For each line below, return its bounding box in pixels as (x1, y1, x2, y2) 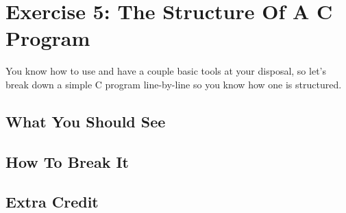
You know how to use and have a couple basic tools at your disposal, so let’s (5, 64, 326, 78)
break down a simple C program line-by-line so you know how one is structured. (5, 77, 342, 91)
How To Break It (5, 151, 129, 172)
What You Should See (5, 110, 166, 131)
